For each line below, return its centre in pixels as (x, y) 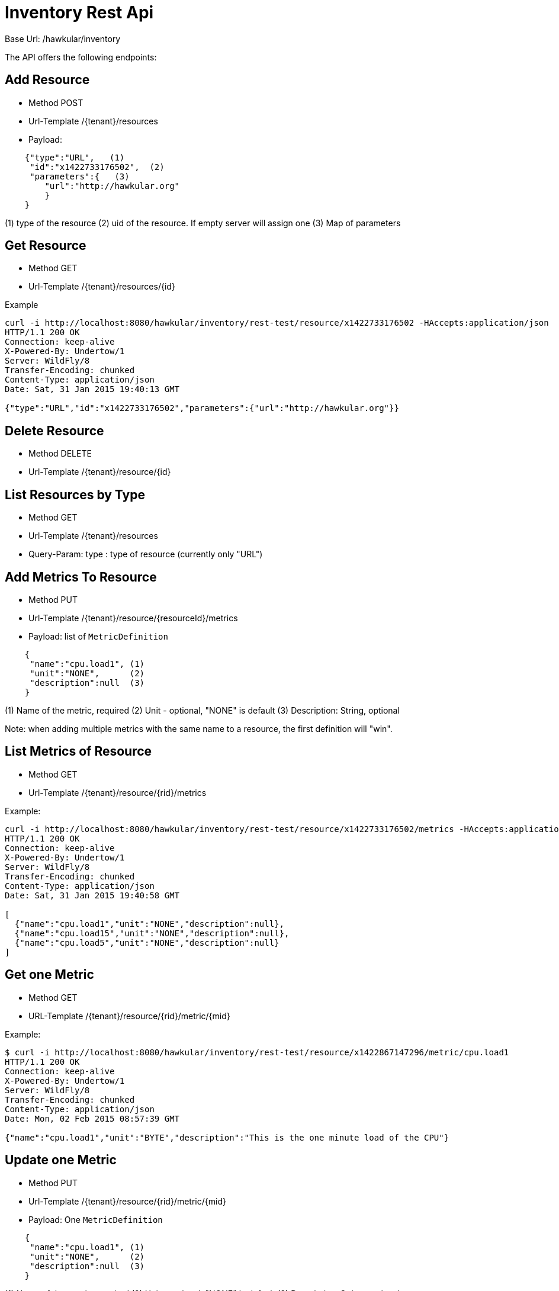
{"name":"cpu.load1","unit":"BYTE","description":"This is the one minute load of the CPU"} (227, 1137)
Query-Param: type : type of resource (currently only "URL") (146, 554)
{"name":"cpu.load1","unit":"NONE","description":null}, (150, 924)
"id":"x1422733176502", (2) (97, 167)
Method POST (56, 102)
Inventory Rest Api (79, 12)
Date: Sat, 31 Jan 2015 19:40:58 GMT (92, 895)
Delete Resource (54, 431)
